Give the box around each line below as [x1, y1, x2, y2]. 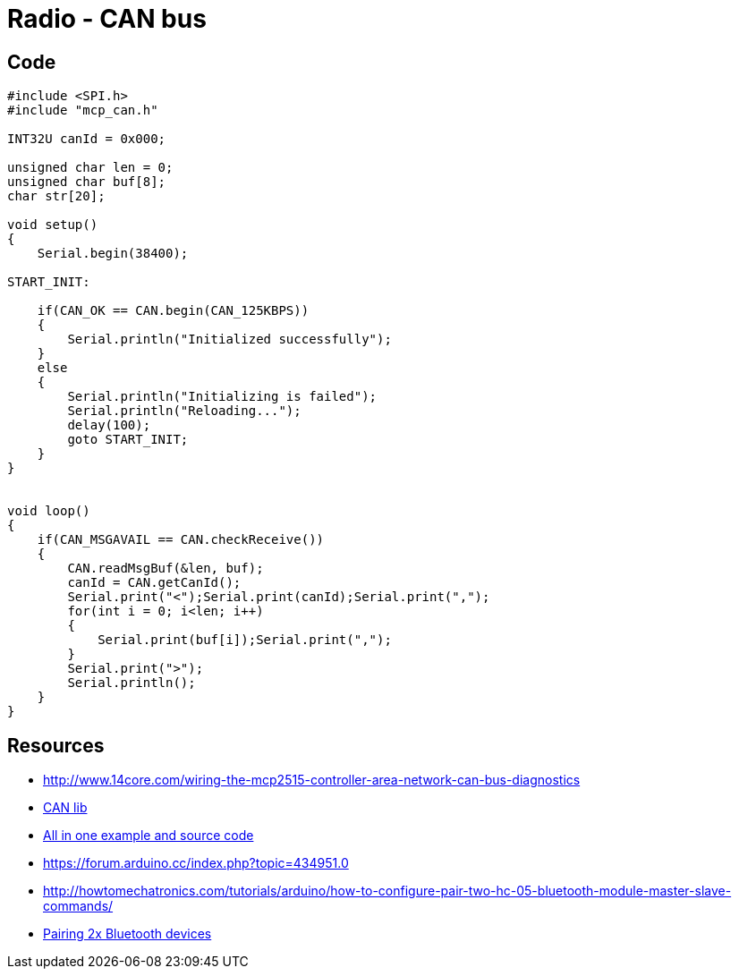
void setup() [7, 217, 98, 233]
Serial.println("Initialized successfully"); [67, 332, 392, 347]
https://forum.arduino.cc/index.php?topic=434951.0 [43, 855, 349, 871]
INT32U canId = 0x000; [7, 132, 166, 147]
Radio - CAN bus [7, 4, 207, 34]
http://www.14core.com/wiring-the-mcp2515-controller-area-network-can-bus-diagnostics [43, 772, 581, 788]
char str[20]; [7, 189, 106, 204]
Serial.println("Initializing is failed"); [67, 389, 378, 404]
